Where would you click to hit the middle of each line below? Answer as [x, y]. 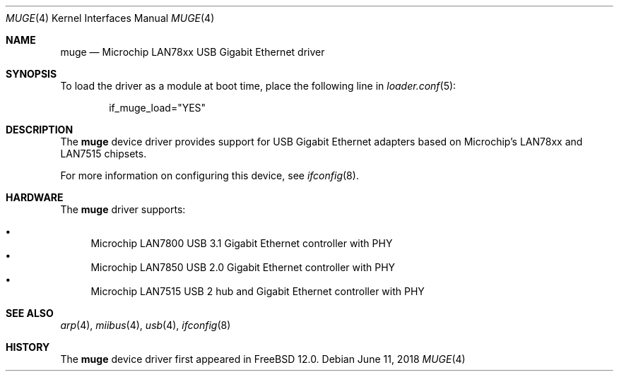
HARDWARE [35, 197]
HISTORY [28, 347]
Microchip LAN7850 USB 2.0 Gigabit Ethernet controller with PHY [243, 267]
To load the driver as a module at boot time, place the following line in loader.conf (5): [258, 86]
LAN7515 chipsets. [104, 154]
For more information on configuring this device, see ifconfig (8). [210, 175]
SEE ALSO [30, 313]
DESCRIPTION [40, 130]
